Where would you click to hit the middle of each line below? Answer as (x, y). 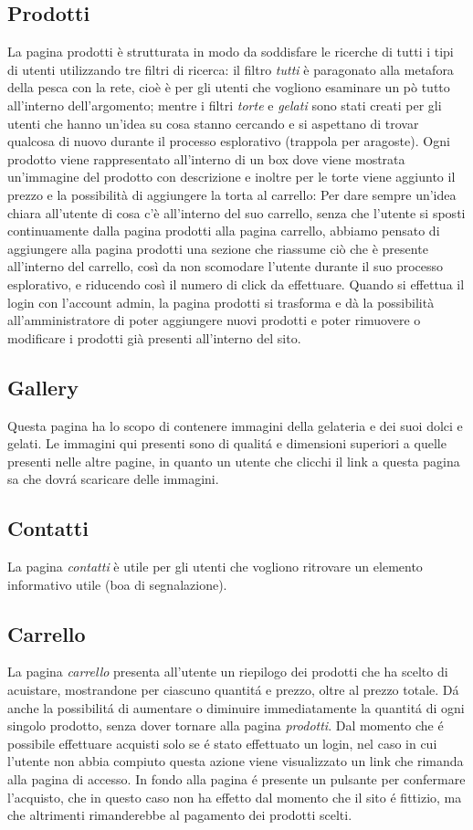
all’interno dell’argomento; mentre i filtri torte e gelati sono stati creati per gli (225, 105)
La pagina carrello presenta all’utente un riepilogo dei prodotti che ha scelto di (228, 672)
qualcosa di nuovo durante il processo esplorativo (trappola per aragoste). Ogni (229, 141)
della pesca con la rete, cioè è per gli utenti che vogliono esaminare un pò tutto (229, 87)
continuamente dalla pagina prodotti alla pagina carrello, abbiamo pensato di (224, 231)
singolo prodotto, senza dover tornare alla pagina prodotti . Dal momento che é (226, 725)
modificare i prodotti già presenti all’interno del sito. (154, 337)
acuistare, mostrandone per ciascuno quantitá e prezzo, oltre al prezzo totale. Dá (233, 690)
